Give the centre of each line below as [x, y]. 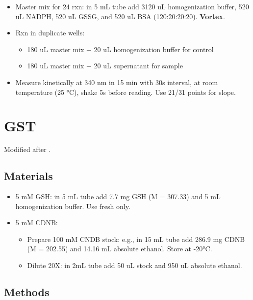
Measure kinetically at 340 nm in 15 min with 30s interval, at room [117, 82]
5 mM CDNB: [37, 223]
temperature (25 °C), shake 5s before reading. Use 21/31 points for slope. [126, 92]
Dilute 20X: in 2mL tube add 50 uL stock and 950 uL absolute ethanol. [135, 265]
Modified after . [27, 149]
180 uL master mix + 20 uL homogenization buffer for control [120, 49]
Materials [28, 176]
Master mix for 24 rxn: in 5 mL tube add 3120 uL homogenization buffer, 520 [132, 6]
